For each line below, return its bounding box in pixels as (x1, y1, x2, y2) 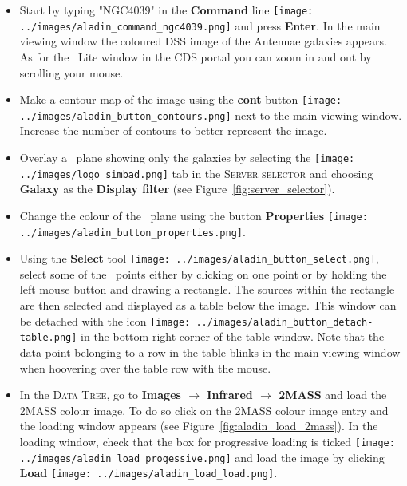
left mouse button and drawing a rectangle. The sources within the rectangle (19, 281, 395, 298)
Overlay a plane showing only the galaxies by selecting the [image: (19, 149, 355, 165)
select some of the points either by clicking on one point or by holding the (19, 265, 387, 282)
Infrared (207, 386, 253, 403)
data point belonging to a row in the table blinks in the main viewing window (19, 343, 401, 360)
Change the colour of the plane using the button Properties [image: (19, 207, 368, 223)
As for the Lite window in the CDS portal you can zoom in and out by (19, 48, 372, 65)
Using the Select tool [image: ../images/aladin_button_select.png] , (19, 250, 379, 267)
